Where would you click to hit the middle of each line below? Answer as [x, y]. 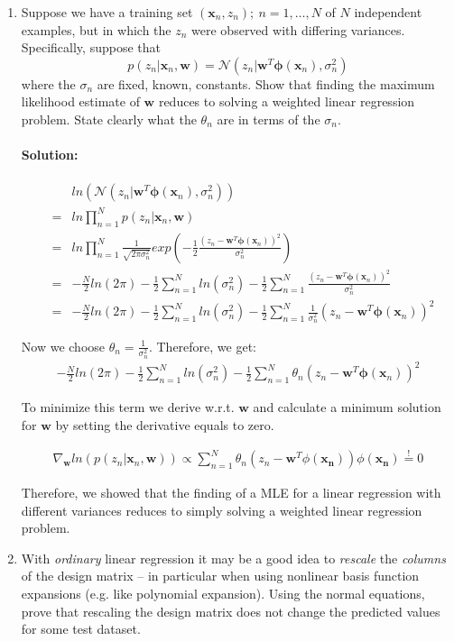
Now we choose [63, 346]
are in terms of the [269, 119]
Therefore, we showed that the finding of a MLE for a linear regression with [231, 493]
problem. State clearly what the [109, 119]
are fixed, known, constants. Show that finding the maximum [266, 83]
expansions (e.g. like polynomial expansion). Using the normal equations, [223, 594]
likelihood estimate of [80, 101]
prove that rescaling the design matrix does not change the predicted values [231, 611]
